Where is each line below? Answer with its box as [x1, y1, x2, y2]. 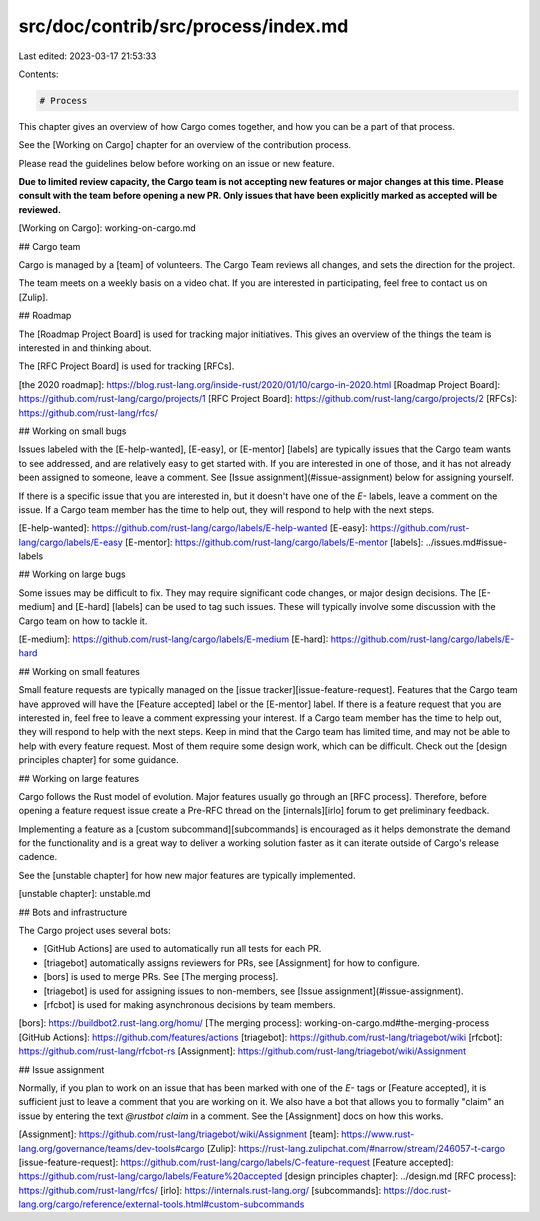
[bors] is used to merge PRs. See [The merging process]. [43, 971, 279, 983]
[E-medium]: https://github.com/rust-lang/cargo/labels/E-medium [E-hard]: [18, 633, 329, 645]
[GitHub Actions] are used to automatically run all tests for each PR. [43, 943, 322, 955]
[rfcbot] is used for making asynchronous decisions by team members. [43, 999, 336, 1010]
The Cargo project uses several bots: [18, 925, 172, 937]
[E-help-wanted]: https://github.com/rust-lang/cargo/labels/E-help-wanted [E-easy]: [18, 522, 369, 534]
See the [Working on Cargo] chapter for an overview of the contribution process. [18, 139, 352, 151]
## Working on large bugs [18, 568, 126, 580]
